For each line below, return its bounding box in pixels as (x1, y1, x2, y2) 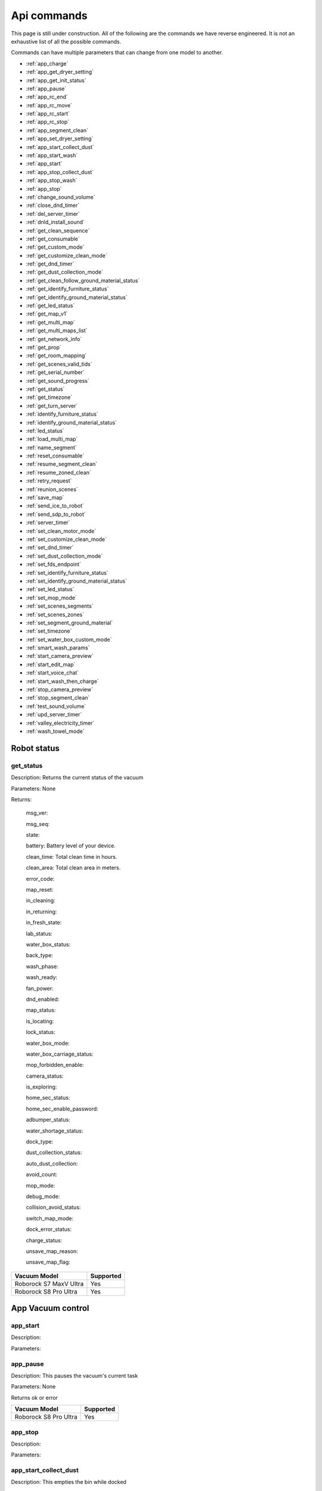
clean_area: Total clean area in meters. (26, 864, 121, 871)
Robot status (11, 743, 60, 753)
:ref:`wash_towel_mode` (26, 728, 85, 735)
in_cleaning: (26, 897, 56, 904)
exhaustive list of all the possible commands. (11, 38, 122, 45)
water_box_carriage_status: (26, 1050, 94, 1057)
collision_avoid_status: (26, 1204, 81, 1211)
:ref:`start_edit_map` (26, 661, 76, 668)
